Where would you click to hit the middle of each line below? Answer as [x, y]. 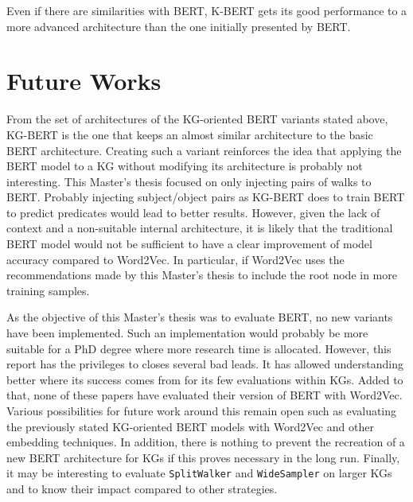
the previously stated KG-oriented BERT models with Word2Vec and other [190, 426]
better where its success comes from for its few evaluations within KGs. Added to [205, 379]
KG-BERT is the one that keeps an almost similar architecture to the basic [190, 134]
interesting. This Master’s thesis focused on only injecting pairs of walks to [189, 181]
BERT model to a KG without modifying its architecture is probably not [185, 166]
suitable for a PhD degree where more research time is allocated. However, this [199, 348]
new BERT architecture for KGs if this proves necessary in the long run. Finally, [203, 457]
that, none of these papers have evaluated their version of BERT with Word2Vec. [205, 395]
